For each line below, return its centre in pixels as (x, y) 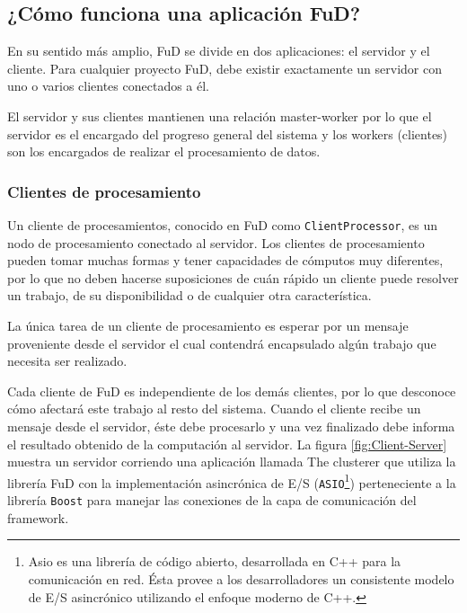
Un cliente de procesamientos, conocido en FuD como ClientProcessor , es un (223, 224)
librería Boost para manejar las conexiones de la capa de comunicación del (212, 500)
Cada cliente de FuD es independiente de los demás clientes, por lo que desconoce (232, 391)
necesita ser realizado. (67, 361)
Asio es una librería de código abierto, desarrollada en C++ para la (215, 561)
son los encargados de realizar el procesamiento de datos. (164, 151)
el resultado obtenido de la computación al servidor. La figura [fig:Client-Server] (227, 444)
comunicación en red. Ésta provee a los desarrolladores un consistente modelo (241, 578)
